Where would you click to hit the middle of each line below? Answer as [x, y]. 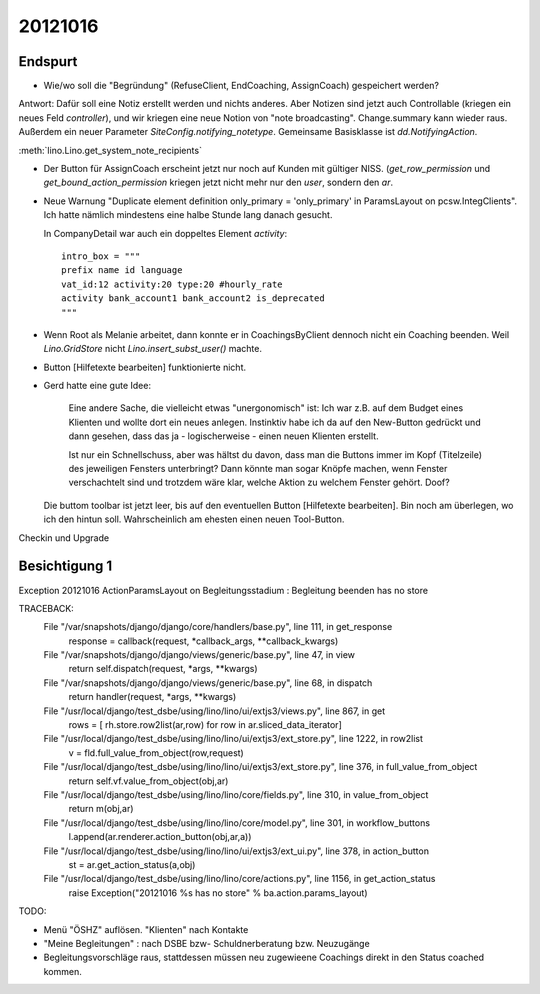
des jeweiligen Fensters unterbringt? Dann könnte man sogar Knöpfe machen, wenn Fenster [258, 469]
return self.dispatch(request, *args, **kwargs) [163, 669]
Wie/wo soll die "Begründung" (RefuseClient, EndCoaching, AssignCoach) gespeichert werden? [241, 86]
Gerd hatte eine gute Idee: [97, 386]
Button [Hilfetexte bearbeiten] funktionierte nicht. [145, 367]
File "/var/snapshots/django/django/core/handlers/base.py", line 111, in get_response [218, 627]
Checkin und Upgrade [64, 537]
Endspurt [48, 61]
